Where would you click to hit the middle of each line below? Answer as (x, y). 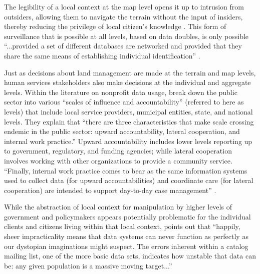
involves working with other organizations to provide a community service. (118, 160)
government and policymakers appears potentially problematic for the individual (127, 216)
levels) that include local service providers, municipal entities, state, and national (128, 111)
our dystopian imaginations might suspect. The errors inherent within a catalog (126, 246)
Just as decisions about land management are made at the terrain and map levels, (130, 72)
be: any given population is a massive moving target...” (88, 265)
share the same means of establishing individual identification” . (102, 55)
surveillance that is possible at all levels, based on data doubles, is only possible (126, 36)
